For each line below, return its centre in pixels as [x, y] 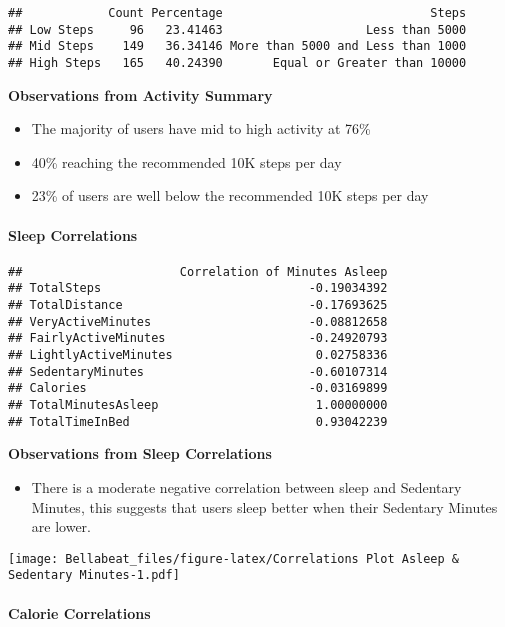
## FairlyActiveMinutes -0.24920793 [198, 338]
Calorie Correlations [79, 612]
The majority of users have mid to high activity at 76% [201, 128]
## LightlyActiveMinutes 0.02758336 [198, 355]
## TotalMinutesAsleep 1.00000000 [198, 405]
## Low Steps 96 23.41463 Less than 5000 [237, 29]
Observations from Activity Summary [140, 94]
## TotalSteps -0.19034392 [198, 288]
